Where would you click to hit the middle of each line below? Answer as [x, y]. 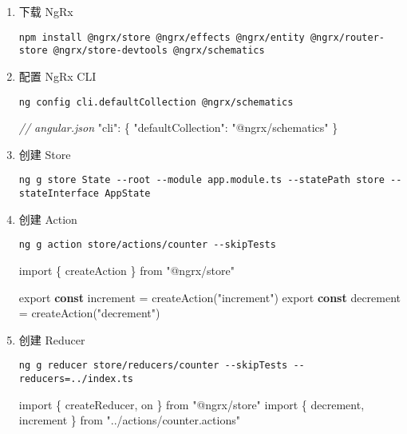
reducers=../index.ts [76, 378]
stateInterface [59, 193]
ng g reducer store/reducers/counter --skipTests [153, 366]
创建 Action [48, 219]
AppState [128, 193]
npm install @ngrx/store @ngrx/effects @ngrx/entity [162, 37]
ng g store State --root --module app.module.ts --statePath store [202, 180]
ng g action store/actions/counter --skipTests [147, 245]
